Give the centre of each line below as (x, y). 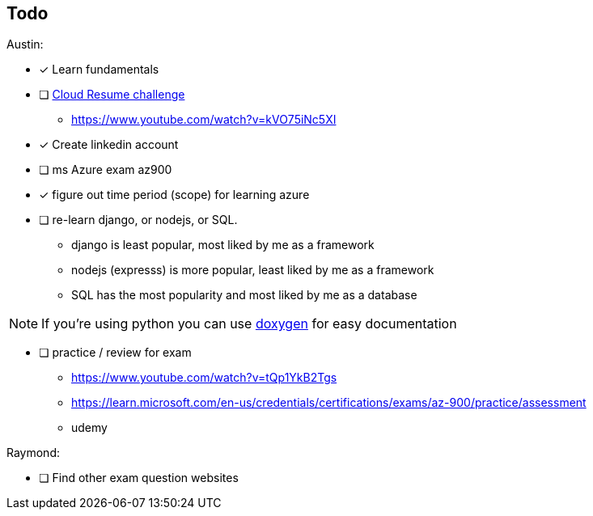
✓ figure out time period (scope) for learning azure (174, 195)
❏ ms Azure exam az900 (106, 170)
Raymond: (34, 453)
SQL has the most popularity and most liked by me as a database (244, 295)
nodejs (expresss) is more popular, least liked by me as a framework (253, 270)
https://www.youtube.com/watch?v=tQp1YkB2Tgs (204, 378)
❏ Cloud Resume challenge (112, 95)
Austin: (25, 44)
